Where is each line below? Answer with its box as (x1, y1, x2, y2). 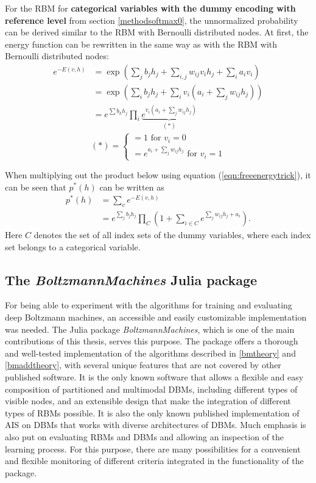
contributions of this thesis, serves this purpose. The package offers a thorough (5, 335, 298, 347)
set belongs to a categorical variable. (5, 240, 141, 253)
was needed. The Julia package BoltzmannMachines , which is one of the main (5, 322, 295, 335)
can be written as (99, 180, 164, 193)
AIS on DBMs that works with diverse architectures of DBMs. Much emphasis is (5, 418, 306, 431)
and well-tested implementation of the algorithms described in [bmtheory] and (5, 346, 296, 359)
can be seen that (5, 180, 66, 193)
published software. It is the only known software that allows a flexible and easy (5, 371, 304, 383)
